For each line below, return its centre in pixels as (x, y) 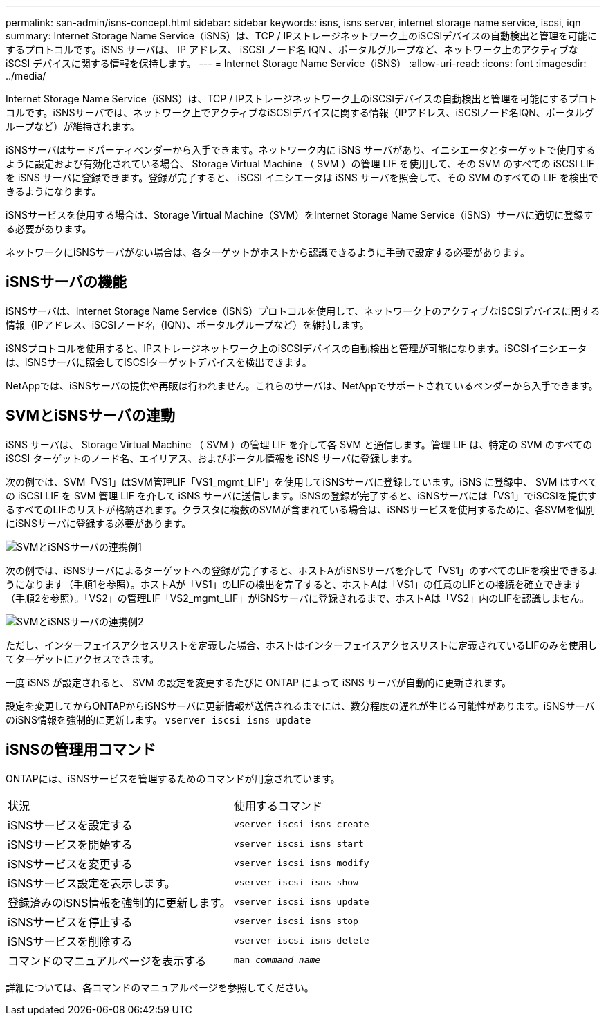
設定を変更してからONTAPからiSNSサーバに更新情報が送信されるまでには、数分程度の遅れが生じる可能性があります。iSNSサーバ (300, 706)
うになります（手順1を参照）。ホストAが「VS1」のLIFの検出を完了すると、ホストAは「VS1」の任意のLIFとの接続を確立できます (294, 584)
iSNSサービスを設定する (70, 825)
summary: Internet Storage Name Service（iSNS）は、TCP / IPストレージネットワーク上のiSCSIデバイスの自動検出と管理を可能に (301, 36)
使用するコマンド (278, 806)
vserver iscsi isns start (299, 844)
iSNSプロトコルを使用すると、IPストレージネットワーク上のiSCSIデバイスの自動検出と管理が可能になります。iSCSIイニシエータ (296, 348)
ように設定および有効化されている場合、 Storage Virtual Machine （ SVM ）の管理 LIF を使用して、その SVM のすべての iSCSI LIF (300, 164)
